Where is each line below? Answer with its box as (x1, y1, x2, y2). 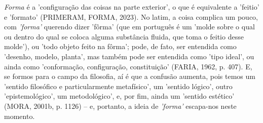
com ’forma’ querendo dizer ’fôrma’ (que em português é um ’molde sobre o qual (4, 21, 255, 32)
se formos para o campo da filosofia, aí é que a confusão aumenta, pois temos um (4, 71, 255, 81)
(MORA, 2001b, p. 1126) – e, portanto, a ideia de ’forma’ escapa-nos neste (4, 100, 237, 111)
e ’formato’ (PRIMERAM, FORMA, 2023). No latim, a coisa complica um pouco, (4, 11, 258, 22)
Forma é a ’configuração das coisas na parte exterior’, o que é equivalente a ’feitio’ (4, 2, 259, 12)
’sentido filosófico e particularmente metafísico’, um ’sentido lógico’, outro (4, 80, 233, 91)
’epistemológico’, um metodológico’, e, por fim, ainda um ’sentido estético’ (4, 91, 235, 101)
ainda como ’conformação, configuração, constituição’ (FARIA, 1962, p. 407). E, (4, 61, 252, 71)
